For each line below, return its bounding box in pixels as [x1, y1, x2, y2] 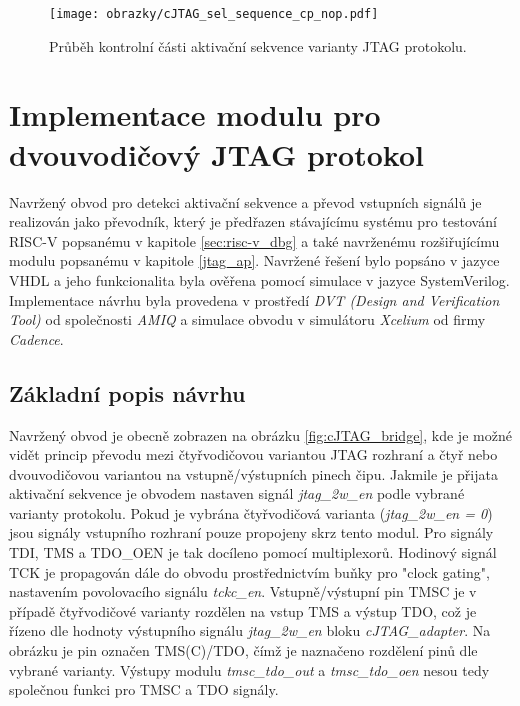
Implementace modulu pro [9, 94, 381, 135]
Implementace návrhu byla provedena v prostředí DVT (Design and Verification [9, 289, 500, 310]
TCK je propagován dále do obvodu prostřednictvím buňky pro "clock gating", [9, 561, 490, 582]
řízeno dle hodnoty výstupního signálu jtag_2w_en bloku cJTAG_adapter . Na [9, 620, 491, 641]
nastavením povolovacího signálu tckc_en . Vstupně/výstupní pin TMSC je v [9, 581, 477, 602]
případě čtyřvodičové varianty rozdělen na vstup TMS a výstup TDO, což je [9, 600, 477, 621]
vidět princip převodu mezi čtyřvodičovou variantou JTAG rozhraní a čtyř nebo [9, 444, 498, 465]
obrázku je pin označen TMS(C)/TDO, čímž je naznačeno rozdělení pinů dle [9, 640, 478, 661]
